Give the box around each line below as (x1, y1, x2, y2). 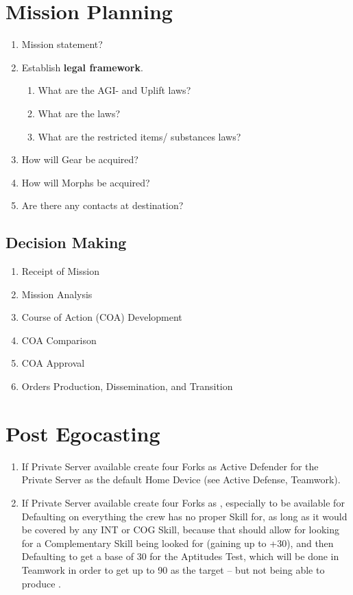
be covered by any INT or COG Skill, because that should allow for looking (21, 522, 339, 537)
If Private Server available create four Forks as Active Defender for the (21, 459, 319, 473)
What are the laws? (38, 106, 121, 120)
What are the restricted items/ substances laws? (38, 129, 241, 143)
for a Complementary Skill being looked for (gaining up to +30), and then (21, 535, 334, 550)
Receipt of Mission (21, 264, 99, 278)
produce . (21, 576, 62, 590)
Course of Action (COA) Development (21, 310, 182, 324)
